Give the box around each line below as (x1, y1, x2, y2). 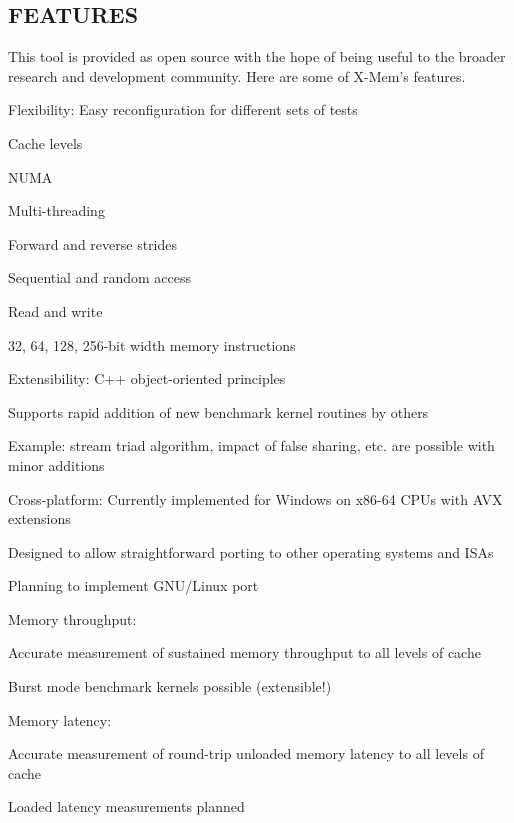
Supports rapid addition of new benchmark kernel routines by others (8, 401, 429, 422)
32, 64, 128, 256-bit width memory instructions (8, 334, 296, 355)
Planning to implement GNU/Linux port (8, 575, 259, 596)
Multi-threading (8, 200, 105, 221)
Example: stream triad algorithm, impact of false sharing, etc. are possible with (8, 435, 495, 456)
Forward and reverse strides (8, 233, 178, 254)
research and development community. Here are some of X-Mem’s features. (8, 65, 466, 86)
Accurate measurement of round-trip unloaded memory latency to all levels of (8, 743, 484, 764)
